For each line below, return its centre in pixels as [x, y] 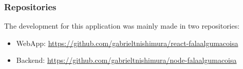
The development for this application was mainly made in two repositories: [122, 26]
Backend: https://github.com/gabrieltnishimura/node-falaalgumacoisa [126, 60]
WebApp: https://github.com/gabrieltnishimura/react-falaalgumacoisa [127, 43]
